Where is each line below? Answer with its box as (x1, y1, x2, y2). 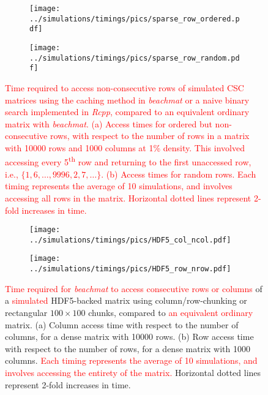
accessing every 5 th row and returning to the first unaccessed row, (5, 154, 251, 168)
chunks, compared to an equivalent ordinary (88, 306, 253, 318)
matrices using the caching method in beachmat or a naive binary (5, 93, 250, 106)
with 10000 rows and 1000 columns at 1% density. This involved (5, 141, 245, 154)
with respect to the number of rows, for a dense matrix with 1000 (5, 342, 250, 355)
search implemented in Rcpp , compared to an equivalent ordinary (5, 105, 250, 118)
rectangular (5, 306, 48, 318)
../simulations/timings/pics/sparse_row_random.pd (29, 53, 240, 62)
